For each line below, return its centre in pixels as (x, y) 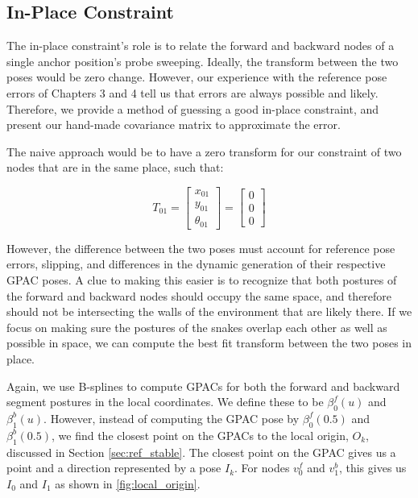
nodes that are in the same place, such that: (115, 167)
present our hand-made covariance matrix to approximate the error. (174, 124)
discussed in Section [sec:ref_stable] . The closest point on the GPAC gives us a (201, 452)
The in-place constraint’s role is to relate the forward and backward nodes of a (201, 46)
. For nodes (262, 468)
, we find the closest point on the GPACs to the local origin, (200, 435)
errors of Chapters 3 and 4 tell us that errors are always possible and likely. (192, 92)
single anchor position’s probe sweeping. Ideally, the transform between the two (203, 61)
